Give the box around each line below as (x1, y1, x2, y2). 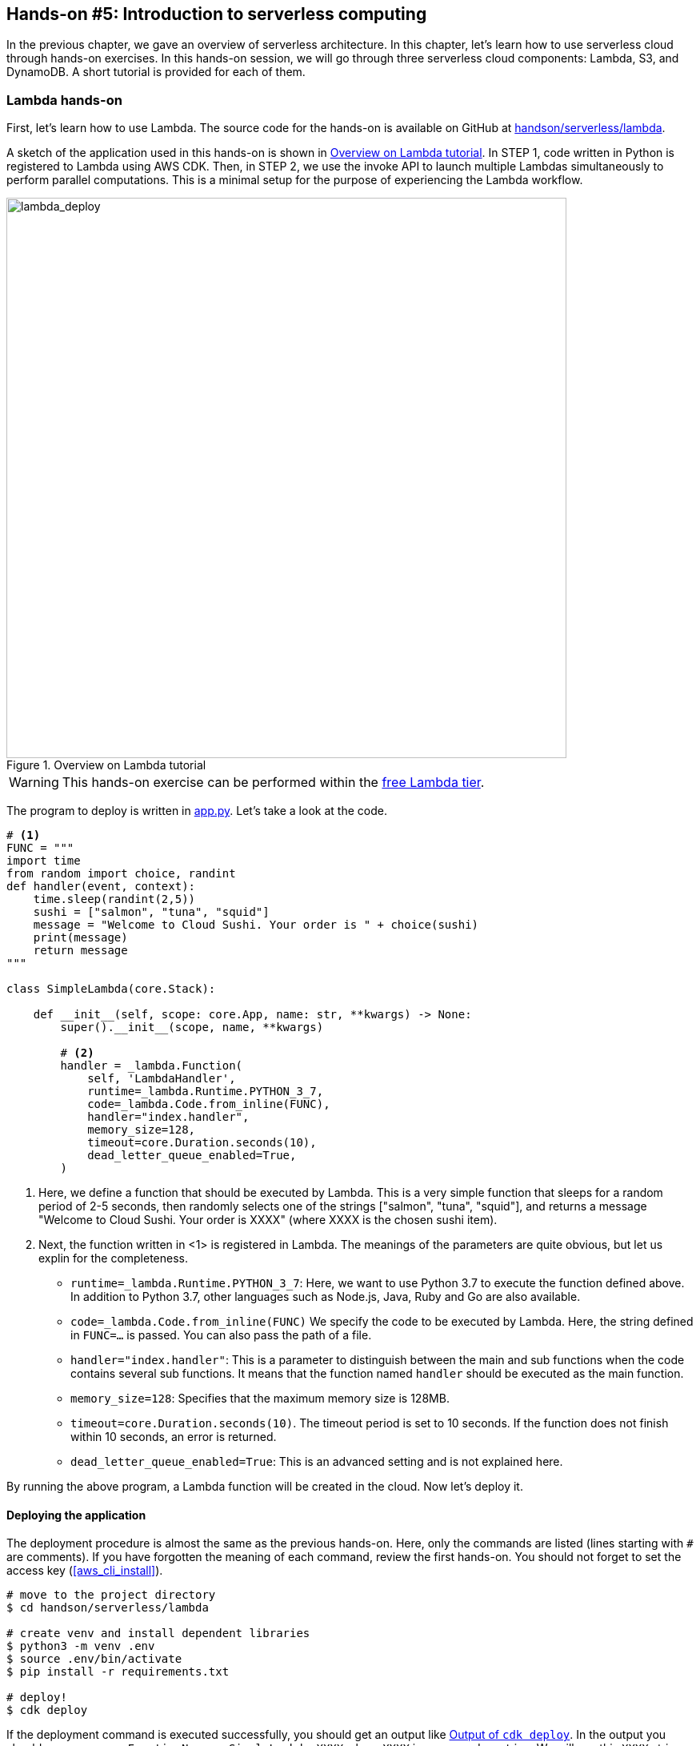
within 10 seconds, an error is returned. (70, 1430, 277, 1444)
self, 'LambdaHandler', (87, 1072, 236, 1086)
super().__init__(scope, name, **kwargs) (60, 1021, 324, 1034)
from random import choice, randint (6, 867, 236, 881)
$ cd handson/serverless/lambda (6, 1601, 209, 1615)
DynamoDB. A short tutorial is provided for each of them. (6, 65, 306, 79)
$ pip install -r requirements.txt (6, 1665, 230, 1679)
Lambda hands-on (6, 91, 122, 108)
